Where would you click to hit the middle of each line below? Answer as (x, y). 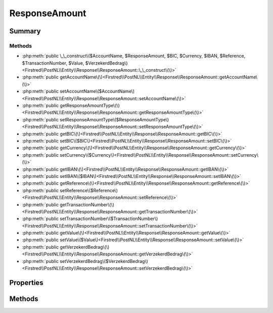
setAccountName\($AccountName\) (97, 92)
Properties (26, 282)
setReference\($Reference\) (89, 190)
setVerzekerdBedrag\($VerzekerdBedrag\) (104, 261)
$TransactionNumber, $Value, (53, 63)
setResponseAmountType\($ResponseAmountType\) (115, 119)
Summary (25, 31)
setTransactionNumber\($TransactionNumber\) (109, 219)
